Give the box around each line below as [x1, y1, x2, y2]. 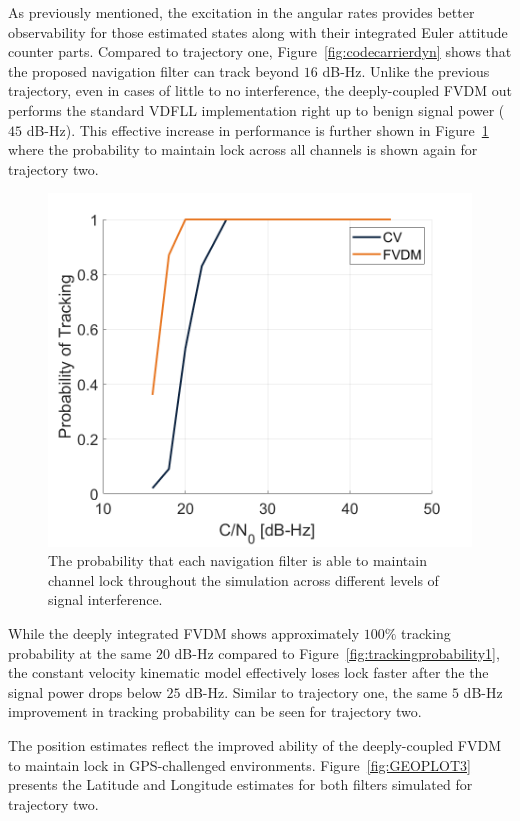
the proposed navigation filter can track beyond [8, 60, 300, 81]
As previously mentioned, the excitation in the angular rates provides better [8, 2, 475, 22]
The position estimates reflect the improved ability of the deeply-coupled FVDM [8, 735, 502, 756]
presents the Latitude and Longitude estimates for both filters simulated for [8, 774, 473, 795]
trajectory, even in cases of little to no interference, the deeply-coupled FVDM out [8, 80, 512, 101]
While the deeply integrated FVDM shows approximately [8, 623, 360, 644]
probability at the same [8, 642, 152, 663]
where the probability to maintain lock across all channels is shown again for [8, 139, 478, 160]
